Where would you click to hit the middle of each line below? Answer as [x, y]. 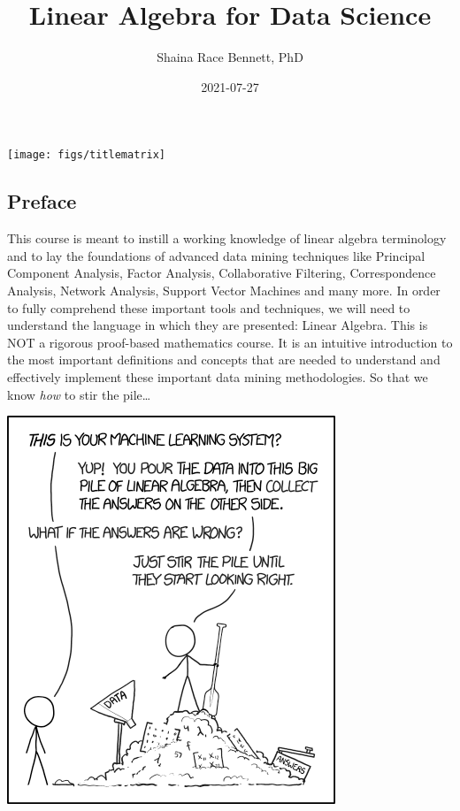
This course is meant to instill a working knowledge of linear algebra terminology [227, 238]
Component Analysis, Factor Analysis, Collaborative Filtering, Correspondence [222, 273]
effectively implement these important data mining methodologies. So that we [218, 376]
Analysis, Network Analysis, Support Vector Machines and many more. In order [224, 290]
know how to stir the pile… [79, 394]
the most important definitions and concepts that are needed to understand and [224, 360]
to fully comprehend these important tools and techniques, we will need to [209, 307]
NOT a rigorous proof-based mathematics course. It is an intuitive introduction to [230, 342]
